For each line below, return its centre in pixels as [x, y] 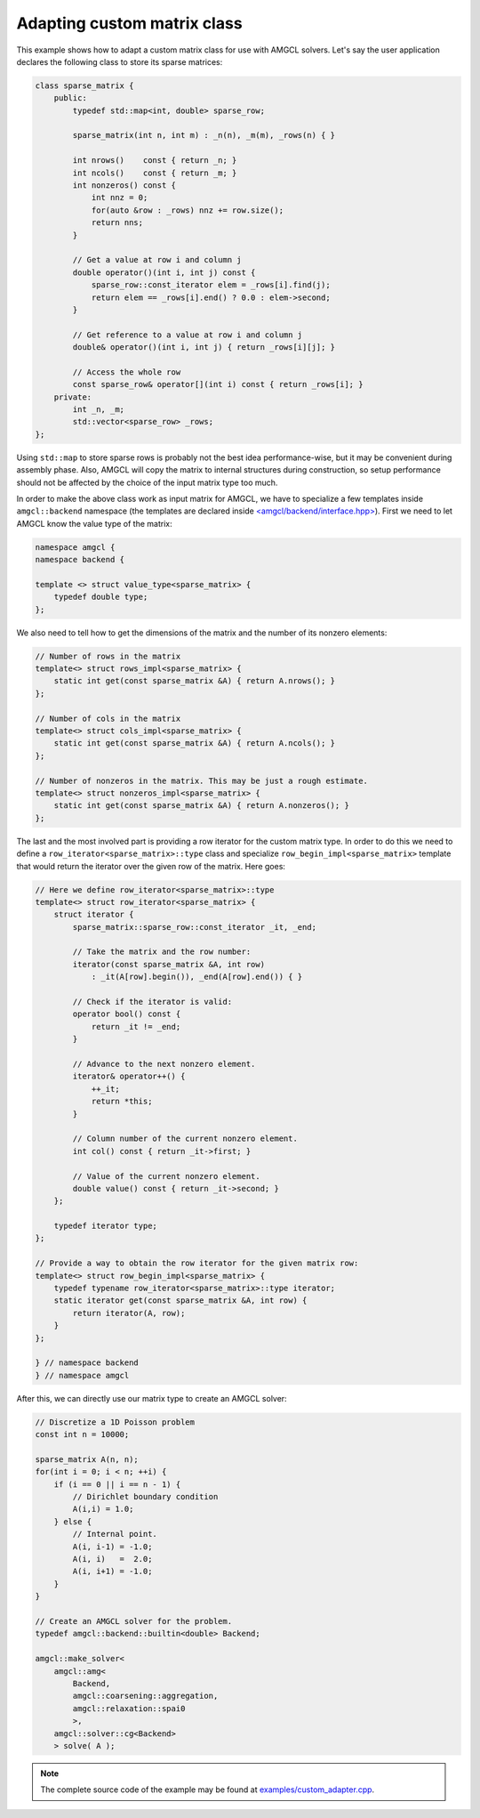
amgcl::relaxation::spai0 [129, 1708]
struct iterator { [94, 915]
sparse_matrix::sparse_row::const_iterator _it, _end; [195, 927]
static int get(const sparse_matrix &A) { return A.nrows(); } [195, 681]
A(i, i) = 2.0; [112, 1559]
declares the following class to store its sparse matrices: [120, 61]
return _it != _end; [136, 1026]
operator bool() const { [127, 1014]
